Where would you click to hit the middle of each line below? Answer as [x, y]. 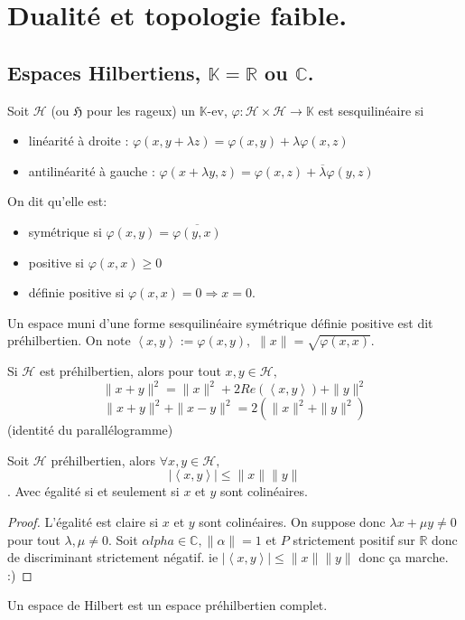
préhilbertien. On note [69, 340]
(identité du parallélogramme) [90, 430]
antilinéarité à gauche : [92, 170]
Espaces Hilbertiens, [104, 72]
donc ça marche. [404, 557]
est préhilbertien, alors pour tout [130, 371]
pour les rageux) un [141, 110]
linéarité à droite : [79, 141]
